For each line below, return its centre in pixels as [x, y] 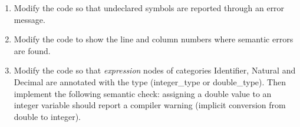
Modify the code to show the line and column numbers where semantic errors [154, 39]
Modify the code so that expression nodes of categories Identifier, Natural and [155, 70]
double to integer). [47, 116]
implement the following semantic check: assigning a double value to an [143, 93]
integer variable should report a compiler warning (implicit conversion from [150, 105]
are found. [32, 50]
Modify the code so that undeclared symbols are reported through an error [149, 8]
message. [29, 19]
